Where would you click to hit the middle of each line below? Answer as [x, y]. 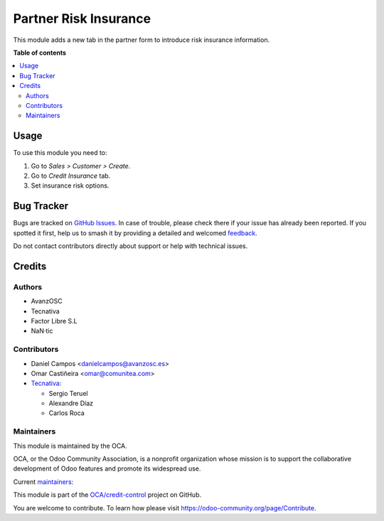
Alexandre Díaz [71, 403]
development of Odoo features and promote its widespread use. [107, 468]
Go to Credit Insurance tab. [71, 176]
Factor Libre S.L [54, 321]
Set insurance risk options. [70, 186]
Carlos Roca [66, 413]
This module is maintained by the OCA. [70, 446]
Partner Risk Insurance [82, 18]
